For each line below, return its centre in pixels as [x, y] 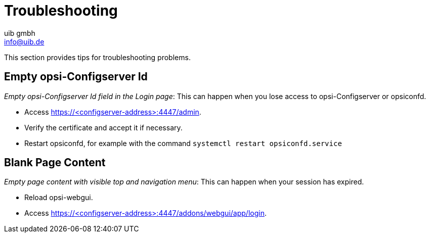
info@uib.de [24, 41]
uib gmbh [20, 33]
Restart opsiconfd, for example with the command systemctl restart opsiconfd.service [183, 143]
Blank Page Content [55, 163]
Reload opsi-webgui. [59, 198]
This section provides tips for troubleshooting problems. [97, 57]
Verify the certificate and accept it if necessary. [103, 127]
